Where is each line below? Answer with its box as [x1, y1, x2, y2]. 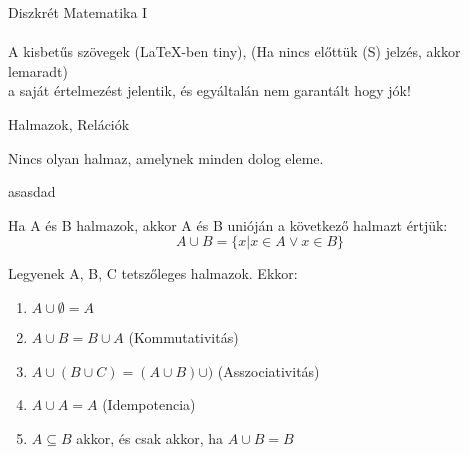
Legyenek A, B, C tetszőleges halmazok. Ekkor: [8, 263, 298, 284]
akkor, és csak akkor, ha [76, 427, 224, 448]
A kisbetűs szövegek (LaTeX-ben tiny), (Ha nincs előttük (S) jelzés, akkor [8, 41, 461, 62]
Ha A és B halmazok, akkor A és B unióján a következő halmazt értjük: [8, 214, 448, 235]
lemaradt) [8, 60, 68, 81]
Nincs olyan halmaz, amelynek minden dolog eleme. [8, 147, 324, 168]
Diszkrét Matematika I [8, 2, 148, 22]
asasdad [8, 181, 56, 202]
